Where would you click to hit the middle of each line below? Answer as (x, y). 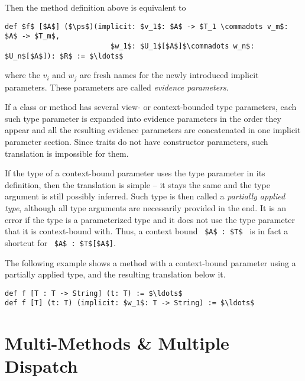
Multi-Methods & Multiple (117, 343)
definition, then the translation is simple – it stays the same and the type (137, 184)
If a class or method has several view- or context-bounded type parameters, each (151, 107)
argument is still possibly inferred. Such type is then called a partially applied (145, 196)
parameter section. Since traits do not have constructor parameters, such (137, 142)
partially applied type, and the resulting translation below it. (115, 274)
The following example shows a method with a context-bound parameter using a (150, 262)
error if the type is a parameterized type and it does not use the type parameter (150, 219)
